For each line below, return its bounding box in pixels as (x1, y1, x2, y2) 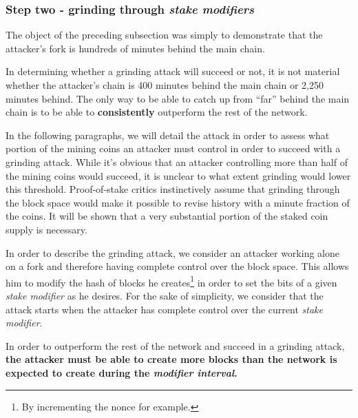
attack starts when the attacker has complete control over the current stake (6, 302, 323, 316)
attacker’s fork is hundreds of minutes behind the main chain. (6, 41, 265, 55)
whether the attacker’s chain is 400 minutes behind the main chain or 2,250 (6, 78, 324, 92)
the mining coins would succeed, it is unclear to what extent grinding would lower (6, 168, 351, 182)
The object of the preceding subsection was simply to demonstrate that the (6, 28, 323, 42)
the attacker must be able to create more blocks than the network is (6, 352, 337, 366)
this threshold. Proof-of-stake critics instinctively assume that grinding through (6, 182, 340, 196)
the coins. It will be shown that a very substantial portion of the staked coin (6, 209, 328, 223)
